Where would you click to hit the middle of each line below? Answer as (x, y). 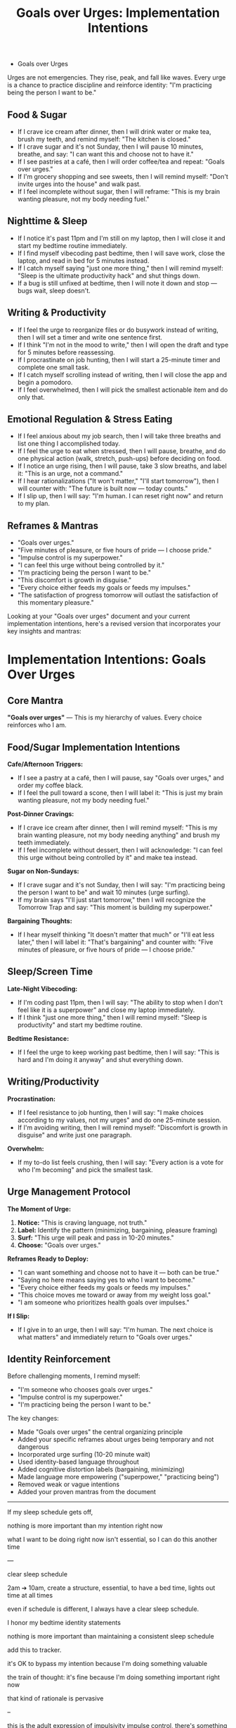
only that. (31, 397)
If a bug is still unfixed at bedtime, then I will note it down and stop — (117, 283)
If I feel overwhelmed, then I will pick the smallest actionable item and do (123, 390)
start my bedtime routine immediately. (72, 245)
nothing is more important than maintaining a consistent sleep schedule (111, 1636)
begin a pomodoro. (45, 382)
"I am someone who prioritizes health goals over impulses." (103, 1302)
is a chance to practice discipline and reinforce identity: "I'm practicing (110, 85)
